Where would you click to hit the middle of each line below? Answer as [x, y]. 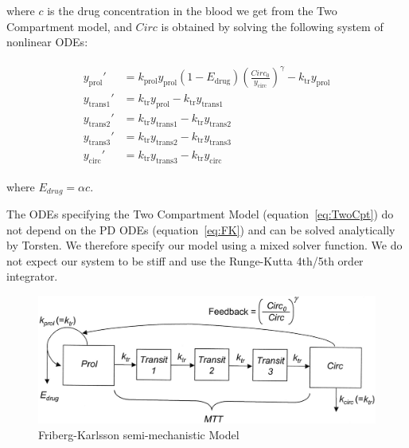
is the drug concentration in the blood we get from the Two [192, 10]
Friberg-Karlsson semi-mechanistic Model [139, 434]
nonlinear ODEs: [47, 42]
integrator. [32, 276]
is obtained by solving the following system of [272, 26]
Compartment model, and [69, 26]
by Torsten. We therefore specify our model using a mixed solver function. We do [204, 245]
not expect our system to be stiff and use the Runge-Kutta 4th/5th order [185, 260]
